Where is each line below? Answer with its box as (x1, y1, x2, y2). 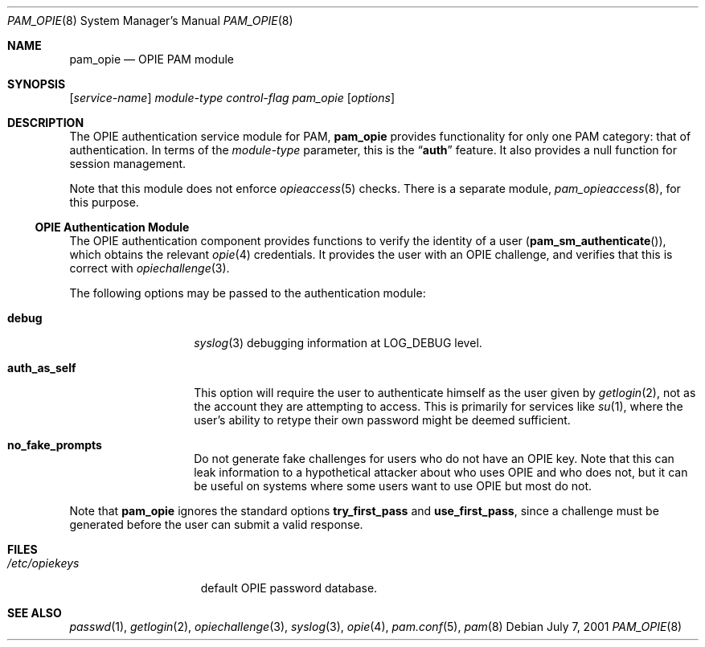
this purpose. (69, 195, 139, 209)
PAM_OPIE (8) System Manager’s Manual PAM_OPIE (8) (7, 14, 293, 27)
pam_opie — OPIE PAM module (69, 52, 234, 66)
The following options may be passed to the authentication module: (69, 286, 426, 300)
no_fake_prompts (7, 438, 102, 452)
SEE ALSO (7, 606, 62, 620)
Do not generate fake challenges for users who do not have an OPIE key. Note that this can (194, 452, 674, 465)
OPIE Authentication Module (35, 220, 190, 234)
